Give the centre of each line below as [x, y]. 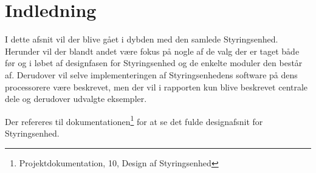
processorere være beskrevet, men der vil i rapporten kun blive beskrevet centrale [156, 86]
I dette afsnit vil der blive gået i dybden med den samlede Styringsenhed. [142, 39]
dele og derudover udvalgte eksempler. [76, 99]
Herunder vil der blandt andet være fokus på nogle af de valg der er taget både [152, 51]
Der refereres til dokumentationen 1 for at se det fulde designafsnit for [134, 120]
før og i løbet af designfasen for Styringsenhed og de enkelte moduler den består [154, 63]
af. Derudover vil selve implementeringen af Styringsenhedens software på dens [151, 74]
